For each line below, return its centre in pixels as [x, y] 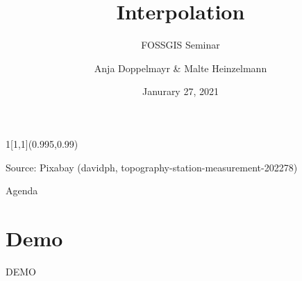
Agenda [22, 190]
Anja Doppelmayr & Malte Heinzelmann [181, 68]
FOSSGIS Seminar [181, 45]
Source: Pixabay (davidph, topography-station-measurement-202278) [152, 167]
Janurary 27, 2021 [181, 91]
